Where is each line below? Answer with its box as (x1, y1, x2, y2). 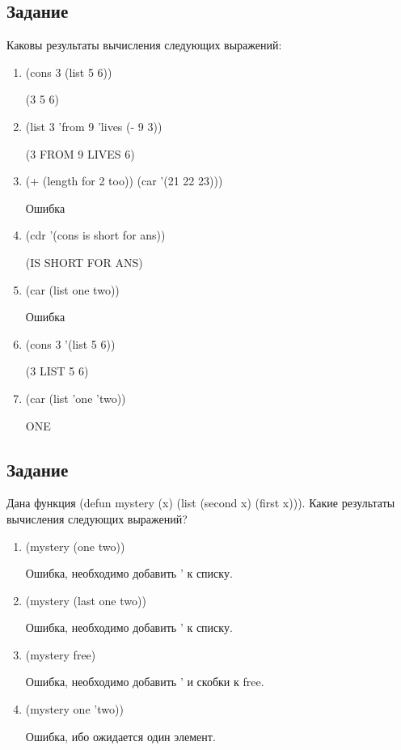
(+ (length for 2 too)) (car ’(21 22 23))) (25, 172, 223, 189)
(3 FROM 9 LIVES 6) (25, 145, 135, 162)
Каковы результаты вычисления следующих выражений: (6, 36, 282, 53)
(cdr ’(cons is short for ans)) (25, 227, 166, 244)
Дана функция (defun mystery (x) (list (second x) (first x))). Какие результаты (6, 494, 395, 511)
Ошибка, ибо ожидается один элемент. (25, 727, 216, 744)
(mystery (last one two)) (25, 591, 146, 608)
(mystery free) (25, 646, 96, 663)
